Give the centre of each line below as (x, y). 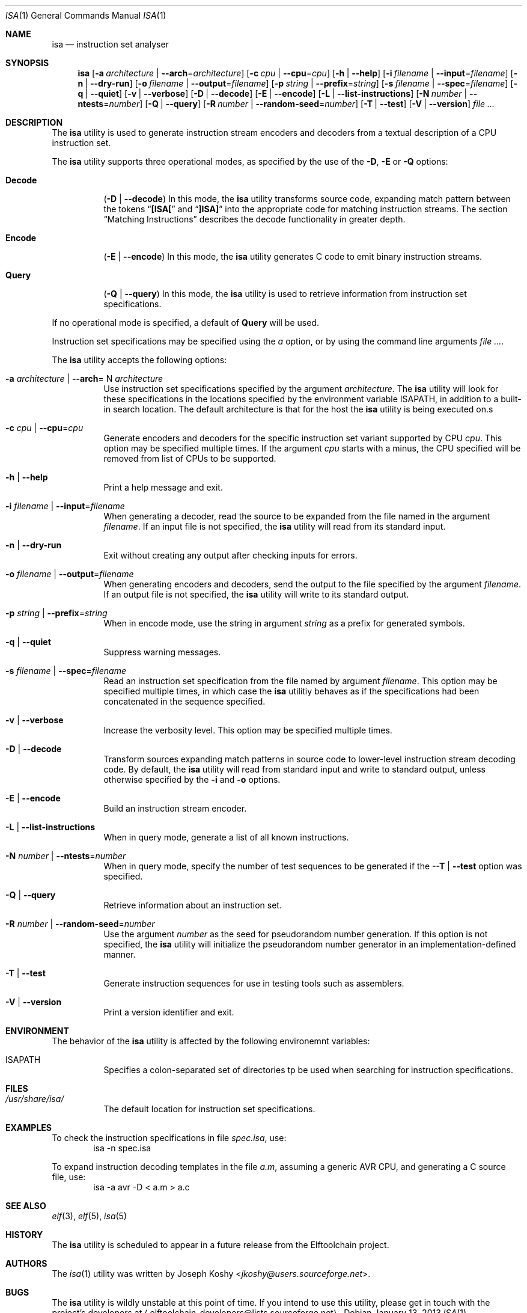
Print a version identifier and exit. (169, 1012)
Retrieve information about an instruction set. (193, 905)
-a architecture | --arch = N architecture (84, 378)
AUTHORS (26, 1263)
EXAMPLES (29, 1128)
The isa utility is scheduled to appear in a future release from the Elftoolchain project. (221, 1245)
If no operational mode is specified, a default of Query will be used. (185, 323)
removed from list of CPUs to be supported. (190, 458)
